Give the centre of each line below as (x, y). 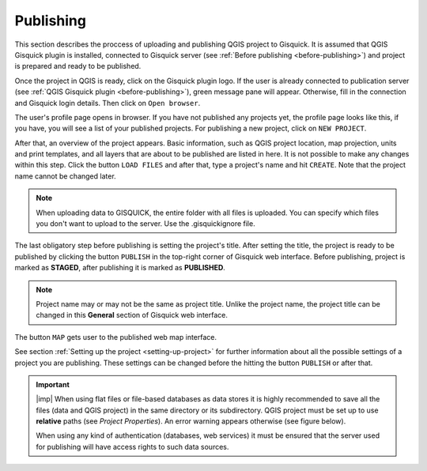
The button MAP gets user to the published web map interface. (116, 337)
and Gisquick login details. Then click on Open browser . (108, 103)
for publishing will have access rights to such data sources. (132, 447)
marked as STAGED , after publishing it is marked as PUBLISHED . (120, 268)
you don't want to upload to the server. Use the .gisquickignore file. (146, 224)
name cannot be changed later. (65, 176)
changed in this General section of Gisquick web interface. (132, 315)
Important (53, 384)
